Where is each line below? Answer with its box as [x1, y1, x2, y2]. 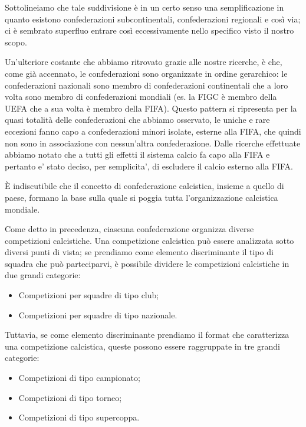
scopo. [5, 35, 27, 48]
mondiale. [5, 203, 40, 215]
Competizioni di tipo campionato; [18, 371, 140, 384]
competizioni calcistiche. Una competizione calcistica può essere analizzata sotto [5, 234, 294, 246]
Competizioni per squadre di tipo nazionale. [18, 308, 177, 321]
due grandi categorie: [5, 269, 81, 281]
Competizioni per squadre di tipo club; [18, 289, 159, 301]
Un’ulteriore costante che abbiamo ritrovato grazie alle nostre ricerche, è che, [5, 56, 282, 68]
